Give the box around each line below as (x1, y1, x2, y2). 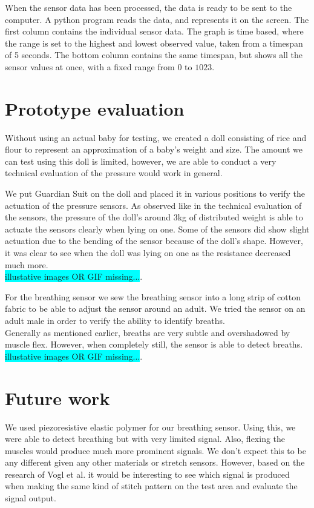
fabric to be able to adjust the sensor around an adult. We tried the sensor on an (5, 302, 306, 315)
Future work (5, 385, 110, 410)
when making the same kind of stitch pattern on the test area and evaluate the (5, 480, 298, 492)
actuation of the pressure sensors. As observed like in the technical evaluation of (5, 199, 302, 211)
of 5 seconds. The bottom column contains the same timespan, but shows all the (5, 48, 303, 61)
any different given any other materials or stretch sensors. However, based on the (5, 456, 305, 469)
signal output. (5, 492, 56, 504)
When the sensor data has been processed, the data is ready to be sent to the (5, 1, 292, 13)
